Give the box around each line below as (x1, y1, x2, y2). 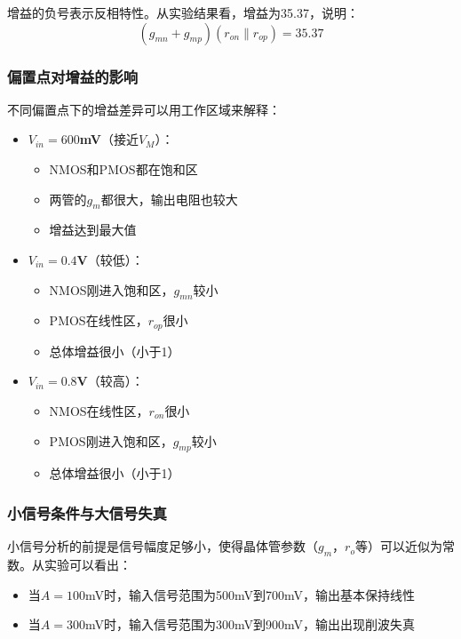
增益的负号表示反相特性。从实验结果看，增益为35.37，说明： (7, 4, 359, 21)
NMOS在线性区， (49, 402, 149, 420)
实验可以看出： (44, 555, 131, 574)
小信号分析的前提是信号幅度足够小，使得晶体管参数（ (7, 537, 318, 555)
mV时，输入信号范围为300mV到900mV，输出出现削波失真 (84, 615, 415, 634)
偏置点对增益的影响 (7, 65, 139, 87)
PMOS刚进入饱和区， (49, 431, 173, 450)
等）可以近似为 (354, 537, 442, 555)
